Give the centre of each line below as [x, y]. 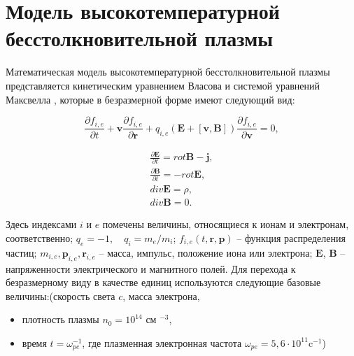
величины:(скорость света [61, 296]
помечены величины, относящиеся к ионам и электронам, [226, 224]
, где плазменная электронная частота [162, 342]
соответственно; [40, 237]
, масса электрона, [161, 296]
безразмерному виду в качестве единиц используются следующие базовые [163, 282]
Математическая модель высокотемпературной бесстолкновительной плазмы [168, 72]
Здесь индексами [41, 224]
